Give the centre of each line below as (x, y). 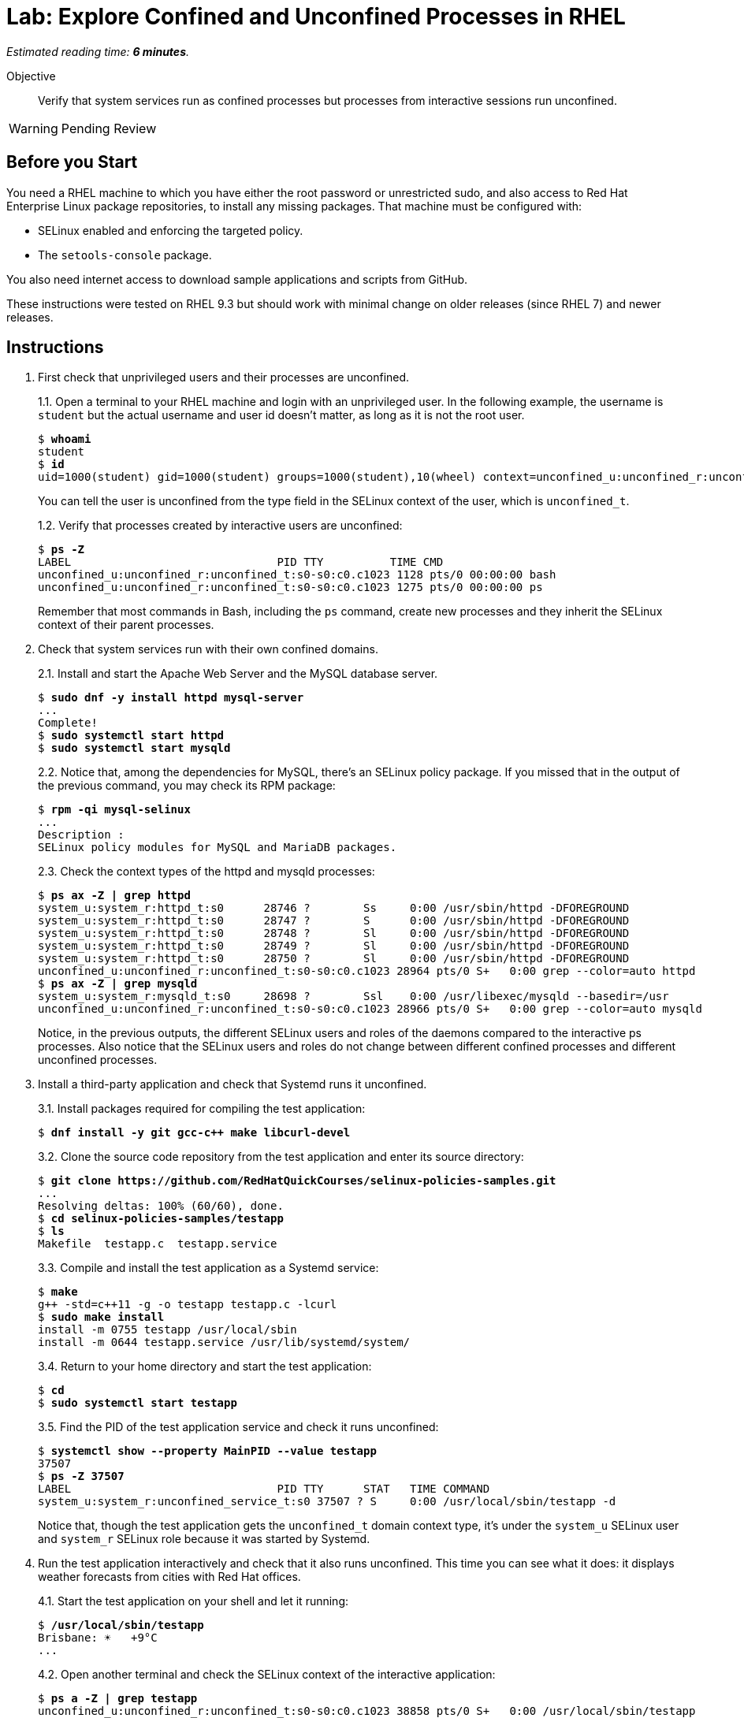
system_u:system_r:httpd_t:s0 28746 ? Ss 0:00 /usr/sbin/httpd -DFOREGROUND (334, 908)
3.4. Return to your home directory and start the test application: (205, 1367)
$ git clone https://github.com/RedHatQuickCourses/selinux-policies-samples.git (297, 1181)
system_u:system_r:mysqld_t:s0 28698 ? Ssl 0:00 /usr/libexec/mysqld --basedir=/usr (353, 997)
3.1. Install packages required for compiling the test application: (202, 1109)
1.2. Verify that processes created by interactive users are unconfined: (220, 526)
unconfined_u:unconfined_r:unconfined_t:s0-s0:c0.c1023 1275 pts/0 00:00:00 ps (290, 588)
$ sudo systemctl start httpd (131, 736)
